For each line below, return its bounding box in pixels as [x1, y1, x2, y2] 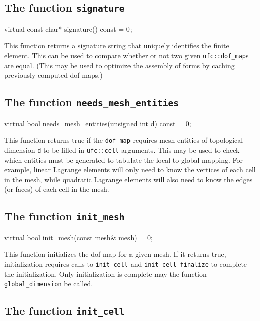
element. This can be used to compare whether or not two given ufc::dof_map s [4, 50, 249, 60]
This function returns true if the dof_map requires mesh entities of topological [4, 135, 243, 145]
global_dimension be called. [4, 278, 93, 289]
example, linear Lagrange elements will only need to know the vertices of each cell [4, 164, 256, 175]
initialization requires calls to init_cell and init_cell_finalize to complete [4, 258, 247, 269]
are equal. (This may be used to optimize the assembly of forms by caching [4, 60, 235, 70]
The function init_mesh [4, 208, 125, 224]
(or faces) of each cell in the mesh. [4, 184, 109, 194]
